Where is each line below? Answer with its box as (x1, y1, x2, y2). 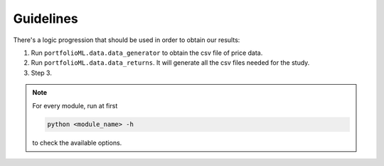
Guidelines (13, 11, 78, 26)
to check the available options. (32, 139, 122, 147)
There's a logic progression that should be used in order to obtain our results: (13, 36, 240, 44)
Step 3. (31, 68, 53, 77)
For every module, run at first (32, 101, 118, 110)
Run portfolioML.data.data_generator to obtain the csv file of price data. (31, 48, 263, 57)
